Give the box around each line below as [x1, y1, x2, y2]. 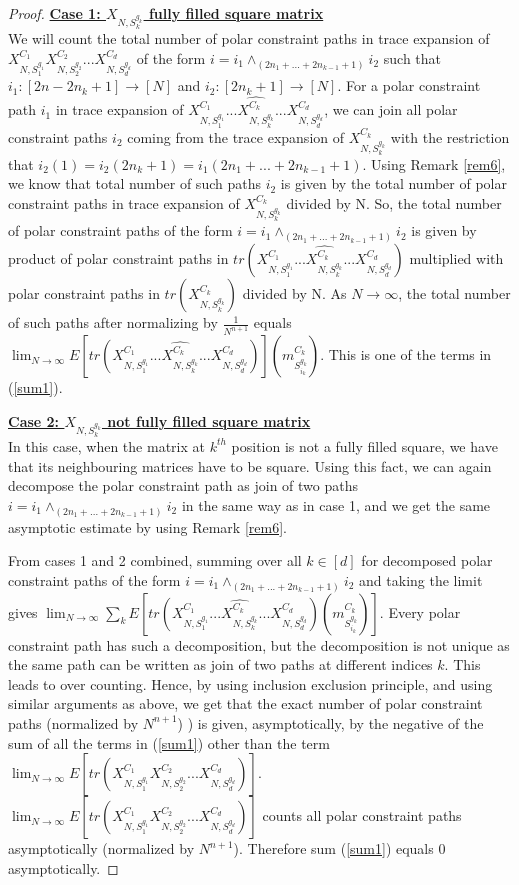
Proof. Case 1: [8, 3, 101, 23]
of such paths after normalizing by [8, 312, 218, 333]
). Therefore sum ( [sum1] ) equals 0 [233, 838, 446, 859]
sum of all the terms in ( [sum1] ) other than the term [8, 732, 330, 753]
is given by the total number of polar [280, 173, 507, 194]
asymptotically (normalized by [8, 838, 195, 859]
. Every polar [379, 601, 461, 622]
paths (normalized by [8, 712, 139, 733]
